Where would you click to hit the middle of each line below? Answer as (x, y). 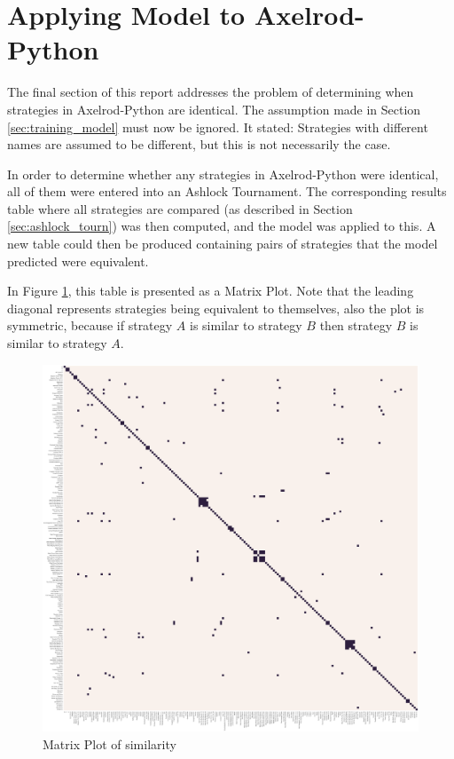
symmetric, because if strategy (90, 325)
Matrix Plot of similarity (110, 743)
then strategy (356, 325)
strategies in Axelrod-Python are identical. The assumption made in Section (214, 109)
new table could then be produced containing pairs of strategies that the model (223, 244)
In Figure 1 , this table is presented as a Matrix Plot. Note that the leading (211, 291)
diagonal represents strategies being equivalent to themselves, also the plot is (216, 308)
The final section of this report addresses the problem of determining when (211, 92)
